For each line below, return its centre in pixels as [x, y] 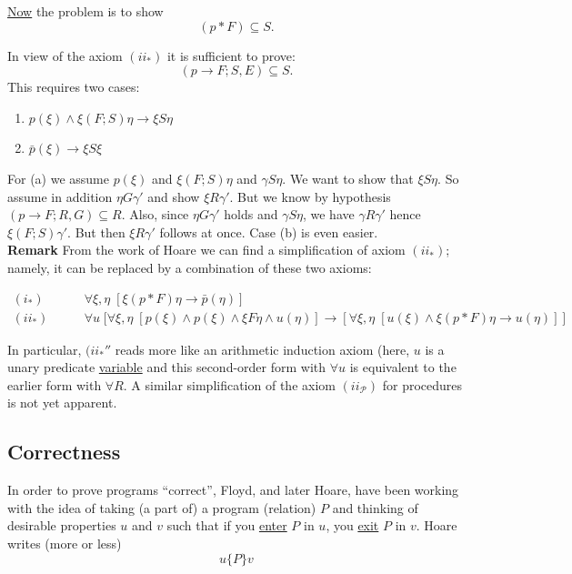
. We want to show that [348, 178]
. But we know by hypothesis [310, 196]
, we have [328, 214]
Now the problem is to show [85, 11]
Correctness [64, 452]
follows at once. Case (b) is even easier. [269, 232]
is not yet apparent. [62, 403]
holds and [251, 214]
